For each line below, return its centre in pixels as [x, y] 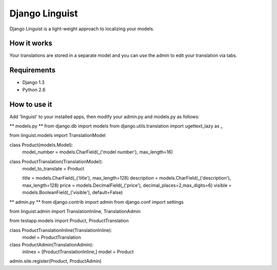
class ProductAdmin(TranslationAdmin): [52, 244]
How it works [31, 43]
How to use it [31, 104]
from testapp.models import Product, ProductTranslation [69, 221]
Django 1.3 [33, 83]
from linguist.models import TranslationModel [57, 136]
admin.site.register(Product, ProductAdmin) [56, 261]
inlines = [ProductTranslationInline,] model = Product [78, 252]
